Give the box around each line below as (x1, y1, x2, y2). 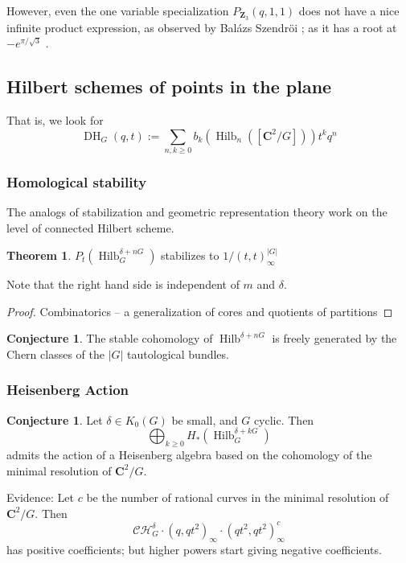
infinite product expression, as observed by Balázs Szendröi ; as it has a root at (6, 18, 397, 35)
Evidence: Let (6, 489, 74, 506)
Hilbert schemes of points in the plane (6, 74, 332, 99)
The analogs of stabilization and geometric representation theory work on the (6, 203, 388, 220)
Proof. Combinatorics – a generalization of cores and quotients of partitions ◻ (6, 302, 393, 319)
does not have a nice (298, 2, 400, 18)
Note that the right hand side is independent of (6, 276, 240, 293)
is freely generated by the (272, 330, 397, 347)
